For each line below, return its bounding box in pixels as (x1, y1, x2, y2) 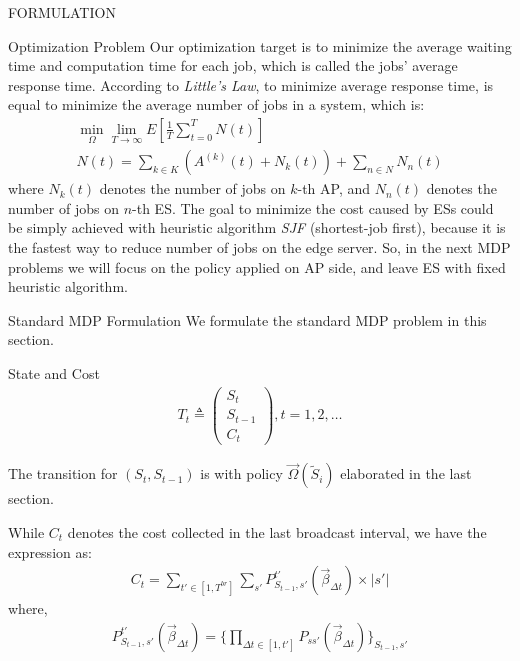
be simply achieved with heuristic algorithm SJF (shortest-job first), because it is (8, 217, 506, 238)
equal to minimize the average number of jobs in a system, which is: (8, 94, 425, 115)
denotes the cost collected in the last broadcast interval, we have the (67, 521, 487, 542)
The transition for (8, 463, 118, 484)
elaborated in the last (340, 463, 472, 484)
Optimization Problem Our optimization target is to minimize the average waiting (8, 35, 512, 56)
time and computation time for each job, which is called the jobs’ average (8, 55, 458, 76)
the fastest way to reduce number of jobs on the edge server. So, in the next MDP (8, 237, 511, 258)
